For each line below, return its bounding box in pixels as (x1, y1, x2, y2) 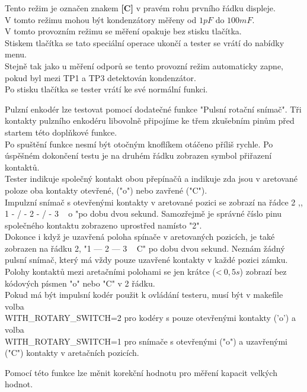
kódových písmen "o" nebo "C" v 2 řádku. (5, 277, 155, 289)
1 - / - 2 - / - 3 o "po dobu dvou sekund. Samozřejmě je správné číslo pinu (5, 207, 282, 220)
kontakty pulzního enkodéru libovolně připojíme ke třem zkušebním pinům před (5, 114, 295, 127)
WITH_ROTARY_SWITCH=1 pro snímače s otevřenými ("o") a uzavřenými (5, 335, 287, 347)
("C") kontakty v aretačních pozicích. (5, 346, 139, 359)
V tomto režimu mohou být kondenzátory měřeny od (5, 13, 197, 25)
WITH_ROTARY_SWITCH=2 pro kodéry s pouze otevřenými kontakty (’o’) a (5, 311, 296, 324)
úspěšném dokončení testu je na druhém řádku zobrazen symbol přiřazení (5, 149, 272, 162)
